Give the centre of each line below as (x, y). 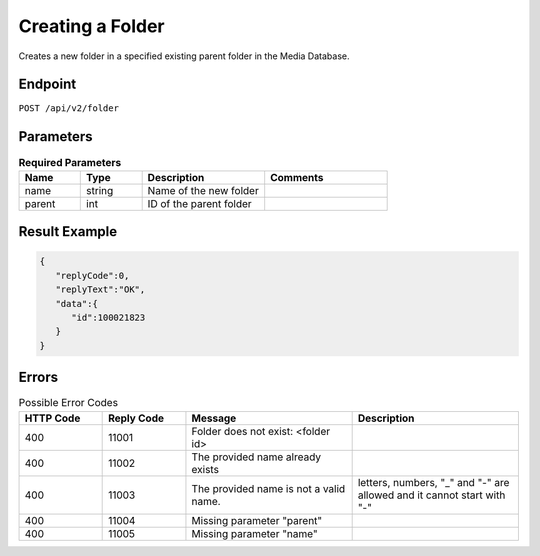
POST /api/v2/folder (69, 108)
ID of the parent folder (199, 203)
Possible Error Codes (68, 403)
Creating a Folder (91, 26)
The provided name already (256, 457)
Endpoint (47, 84)
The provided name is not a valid (268, 488)
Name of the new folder (203, 190)
